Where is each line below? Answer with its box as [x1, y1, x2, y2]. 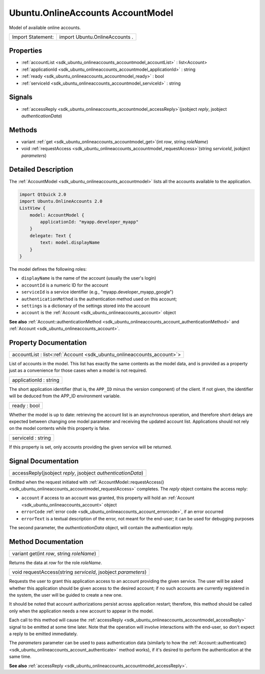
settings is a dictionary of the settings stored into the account [21, 303, 151, 309]
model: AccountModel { [29, 212, 84, 218]
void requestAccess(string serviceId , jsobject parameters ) [12, 569, 147, 576]
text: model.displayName [40, 240, 100, 246]
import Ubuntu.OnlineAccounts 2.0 [19, 198, 103, 204]
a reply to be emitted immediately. [9, 631, 78, 637]
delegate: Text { [29, 233, 72, 238]
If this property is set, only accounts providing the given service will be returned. [9, 444, 172, 450]
